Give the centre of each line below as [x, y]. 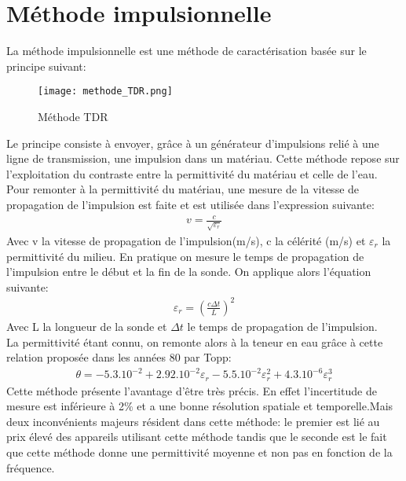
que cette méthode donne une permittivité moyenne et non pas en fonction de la [199, 452]
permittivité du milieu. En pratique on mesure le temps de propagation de [185, 256]
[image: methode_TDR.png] [105, 92]
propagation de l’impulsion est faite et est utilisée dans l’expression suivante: [190, 204]
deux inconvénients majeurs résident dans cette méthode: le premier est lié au [193, 421]
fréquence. [31, 467]
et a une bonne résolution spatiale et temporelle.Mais [265, 406]
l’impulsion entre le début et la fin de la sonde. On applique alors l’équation [189, 272]
